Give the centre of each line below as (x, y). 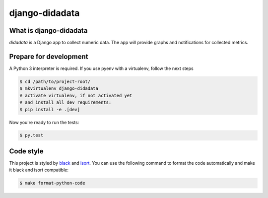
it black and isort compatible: (39, 170)
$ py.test (32, 135)
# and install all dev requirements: (66, 102)
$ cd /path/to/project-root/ (55, 81)
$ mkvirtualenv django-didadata (59, 89)
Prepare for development (49, 56)
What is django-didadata (48, 31)
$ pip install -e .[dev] (50, 109)
